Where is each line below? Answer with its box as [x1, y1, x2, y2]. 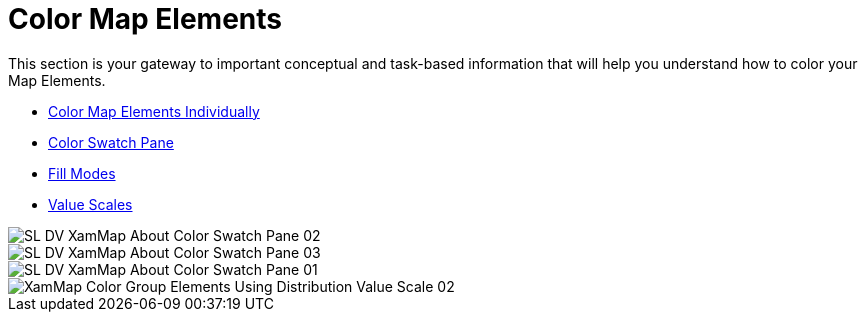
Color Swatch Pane [48, 133, 174, 151]
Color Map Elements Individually [48, 102, 260, 120]
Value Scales [48, 195, 133, 213]
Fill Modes [48, 164, 116, 182]
